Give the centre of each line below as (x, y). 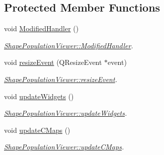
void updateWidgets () (39, 96)
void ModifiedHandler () (42, 28)
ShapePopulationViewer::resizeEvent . (61, 79)
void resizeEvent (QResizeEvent (53, 62)
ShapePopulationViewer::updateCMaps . (64, 147)
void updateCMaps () (37, 130)
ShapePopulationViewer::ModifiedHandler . (69, 45)
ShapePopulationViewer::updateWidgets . (66, 113)
